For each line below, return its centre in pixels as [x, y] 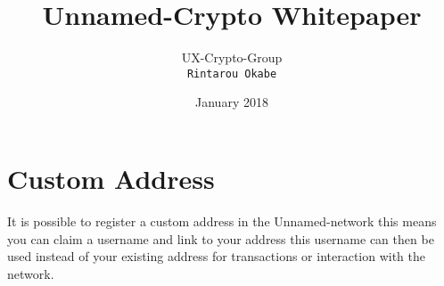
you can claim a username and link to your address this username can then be [221, 238]
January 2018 [232, 102]
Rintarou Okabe [232, 74]
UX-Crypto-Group [232, 57]
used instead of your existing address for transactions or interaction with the [217, 256]
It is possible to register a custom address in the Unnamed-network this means [222, 221]
